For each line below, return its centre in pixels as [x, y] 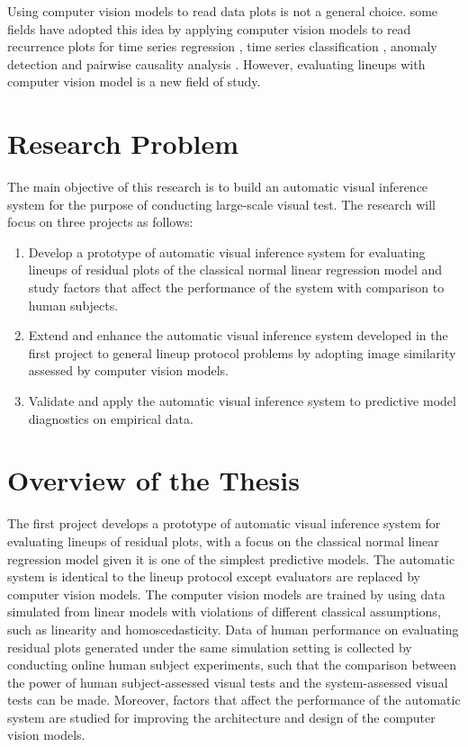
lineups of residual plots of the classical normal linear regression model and [235, 270]
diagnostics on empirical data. [111, 418]
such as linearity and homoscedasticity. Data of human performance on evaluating [233, 629]
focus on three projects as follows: [100, 222]
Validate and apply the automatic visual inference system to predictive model [242, 401]
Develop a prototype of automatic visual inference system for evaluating [227, 252]
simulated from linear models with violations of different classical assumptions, [224, 612]
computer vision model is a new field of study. [134, 81]
